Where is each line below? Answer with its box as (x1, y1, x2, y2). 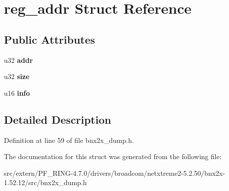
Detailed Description (4, 111, 112, 127)
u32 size (4, 71, 29, 82)
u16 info (4, 87, 30, 98)
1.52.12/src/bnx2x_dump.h (4, 177, 87, 188)
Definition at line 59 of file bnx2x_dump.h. (4, 135, 134, 145)
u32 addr (4, 55, 33, 65)
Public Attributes (4, 31, 95, 47)
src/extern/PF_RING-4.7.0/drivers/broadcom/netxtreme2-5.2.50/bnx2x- (4, 167, 225, 178)
